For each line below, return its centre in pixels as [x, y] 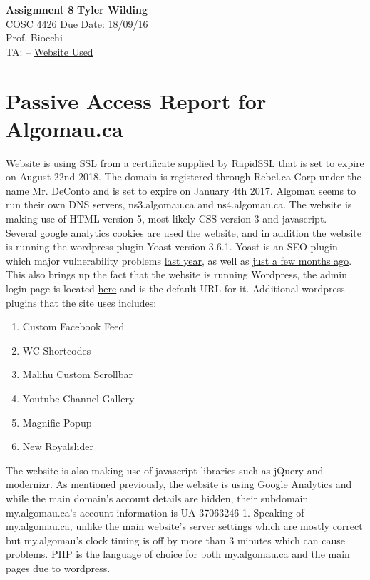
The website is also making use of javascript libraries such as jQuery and [165, 470]
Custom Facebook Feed [73, 326]
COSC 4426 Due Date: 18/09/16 [77, 23]
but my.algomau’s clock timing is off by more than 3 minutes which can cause [175, 540]
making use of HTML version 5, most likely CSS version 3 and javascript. [166, 219]
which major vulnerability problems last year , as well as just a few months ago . [179, 260]
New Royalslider [58, 446]
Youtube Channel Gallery [78, 398]
